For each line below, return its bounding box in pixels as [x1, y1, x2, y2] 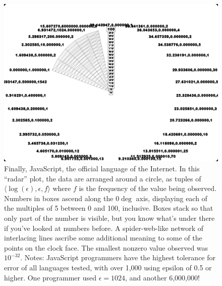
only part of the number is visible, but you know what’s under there [4, 212, 215, 223]
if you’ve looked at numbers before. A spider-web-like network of [4, 222, 204, 233]
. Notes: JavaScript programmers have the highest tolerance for [20, 252, 216, 263]
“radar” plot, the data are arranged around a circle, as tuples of [4, 173, 201, 183]
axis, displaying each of [136, 193, 207, 203]
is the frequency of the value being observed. [79, 183, 216, 194]
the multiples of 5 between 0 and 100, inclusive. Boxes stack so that [4, 203, 213, 213]
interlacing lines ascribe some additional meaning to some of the [4, 232, 202, 243]
